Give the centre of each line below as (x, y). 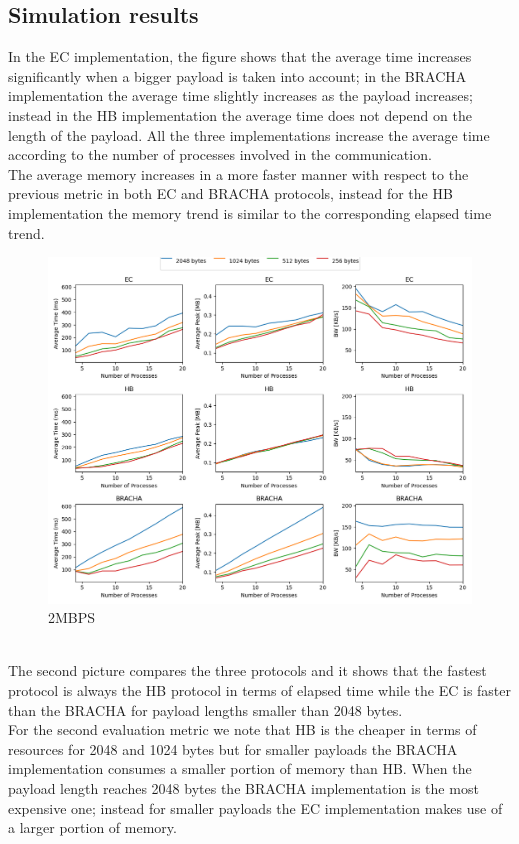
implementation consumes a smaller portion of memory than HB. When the (240, 768)
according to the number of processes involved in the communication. (220, 154)
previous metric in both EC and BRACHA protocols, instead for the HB (230, 193)
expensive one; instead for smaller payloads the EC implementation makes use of (255, 807)
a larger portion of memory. (92, 827)
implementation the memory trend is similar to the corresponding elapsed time (250, 212)
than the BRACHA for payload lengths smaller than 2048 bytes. (205, 709)
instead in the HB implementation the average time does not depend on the (240, 114)
